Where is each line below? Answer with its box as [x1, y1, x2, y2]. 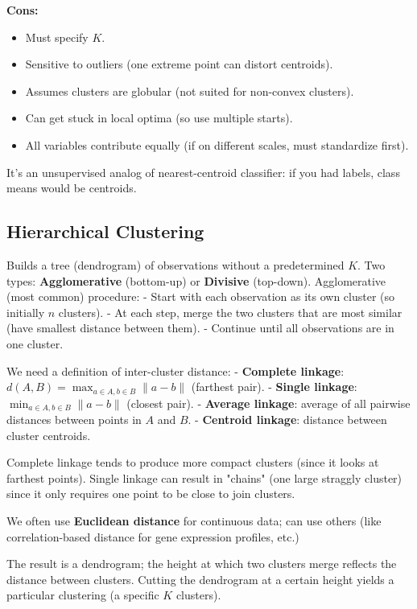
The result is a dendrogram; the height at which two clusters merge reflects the [6, 555, 397, 572]
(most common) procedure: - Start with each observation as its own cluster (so [6, 288, 395, 305]
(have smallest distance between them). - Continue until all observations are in [6, 319, 394, 336]
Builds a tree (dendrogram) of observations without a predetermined [6, 256, 345, 273]
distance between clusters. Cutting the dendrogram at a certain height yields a [6, 570, 394, 587]
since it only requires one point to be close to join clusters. [6, 485, 295, 502]
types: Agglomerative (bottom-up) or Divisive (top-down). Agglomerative [6, 272, 386, 289]
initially [6, 303, 45, 320]
